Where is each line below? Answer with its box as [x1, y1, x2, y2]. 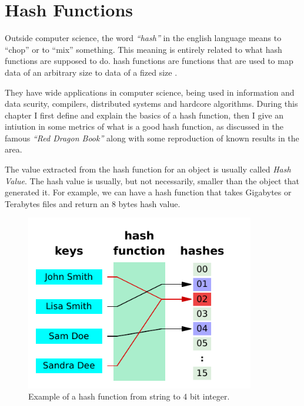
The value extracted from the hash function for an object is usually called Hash [5, 163, 291, 175]
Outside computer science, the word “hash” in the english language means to [5, 32, 282, 44]
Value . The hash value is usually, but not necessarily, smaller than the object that [5, 174, 299, 187]
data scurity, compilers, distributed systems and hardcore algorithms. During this [5, 97, 298, 110]
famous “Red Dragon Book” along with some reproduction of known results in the [5, 131, 299, 144]
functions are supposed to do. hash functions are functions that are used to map [5, 55, 293, 67]
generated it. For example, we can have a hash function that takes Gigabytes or [5, 186, 292, 198]
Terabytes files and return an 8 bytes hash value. [5, 197, 181, 209]
